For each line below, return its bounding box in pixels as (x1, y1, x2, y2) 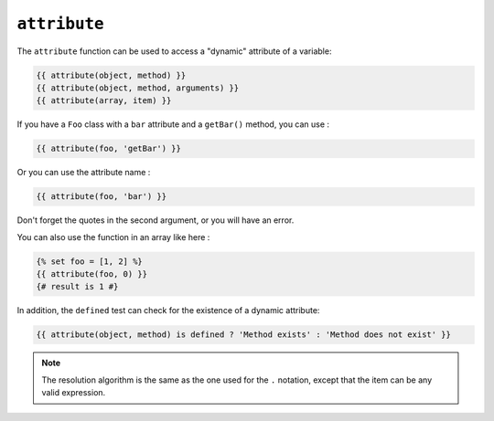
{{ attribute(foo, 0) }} (36, 269, 148, 279)
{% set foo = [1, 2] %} (36, 256, 144, 267)
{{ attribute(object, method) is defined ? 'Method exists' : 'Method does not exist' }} (36, 330, 452, 340)
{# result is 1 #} (36, 281, 119, 292)
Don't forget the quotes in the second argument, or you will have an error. (16, 215, 295, 226)
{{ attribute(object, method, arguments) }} (36, 82, 240, 93)
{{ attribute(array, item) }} (36, 96, 172, 106)
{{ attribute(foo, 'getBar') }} (36, 143, 182, 154)
